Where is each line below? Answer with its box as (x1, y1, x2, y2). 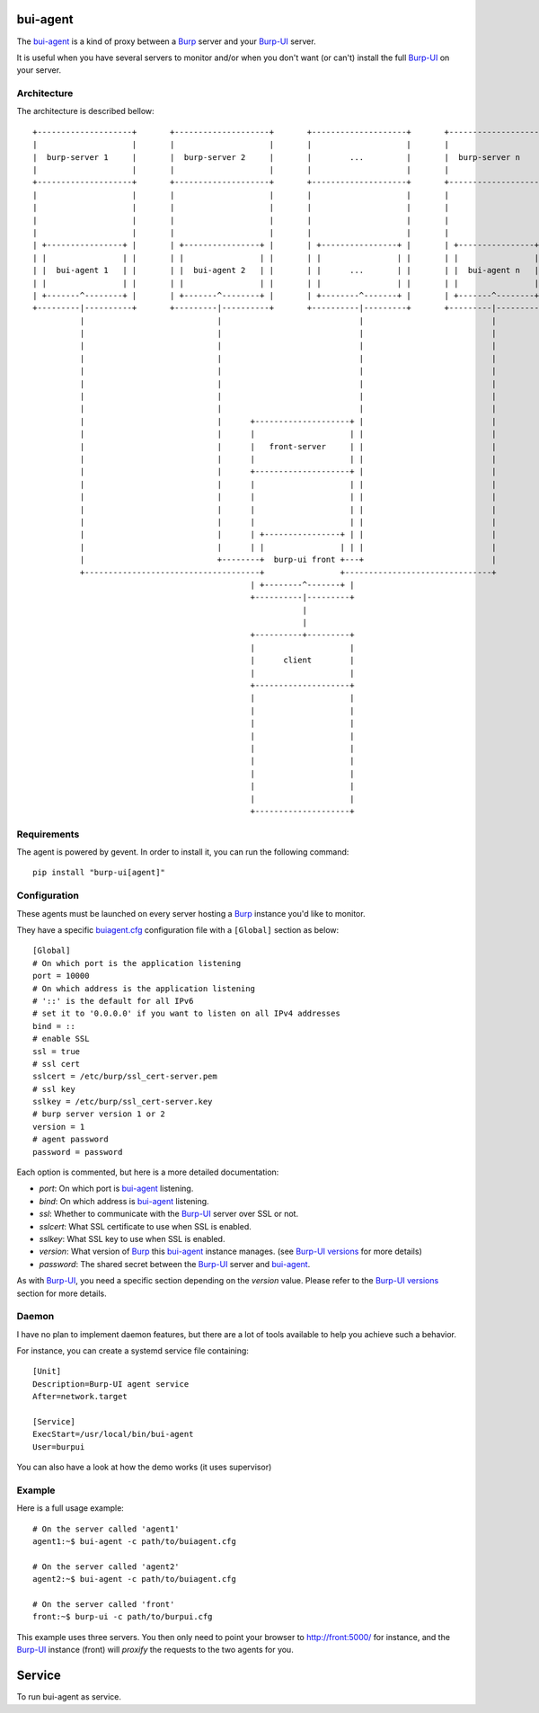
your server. (16, 65, 62, 75)
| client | (250, 655, 355, 665)
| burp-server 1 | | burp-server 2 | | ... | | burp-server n (32, 152, 521, 162)
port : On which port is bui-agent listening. (39, 1183, 194, 1194)
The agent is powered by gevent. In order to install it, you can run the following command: (16, 847, 349, 857)
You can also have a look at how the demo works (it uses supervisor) (16, 1461, 272, 1473)
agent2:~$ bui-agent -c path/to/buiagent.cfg (32, 1574, 237, 1584)
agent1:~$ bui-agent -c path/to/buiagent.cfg (32, 1537, 237, 1547)
